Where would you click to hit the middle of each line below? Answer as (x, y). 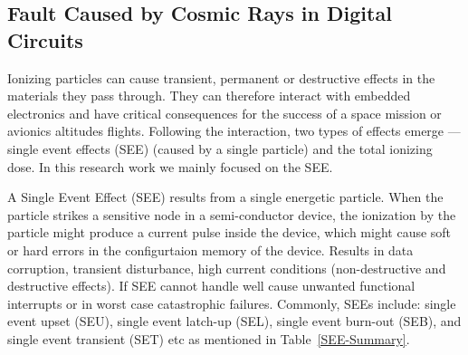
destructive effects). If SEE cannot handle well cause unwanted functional (211, 286)
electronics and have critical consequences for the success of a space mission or (224, 113)
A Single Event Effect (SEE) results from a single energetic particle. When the (225, 197)
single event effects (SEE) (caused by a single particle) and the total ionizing (220, 148)
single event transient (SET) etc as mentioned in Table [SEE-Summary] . (209, 338)
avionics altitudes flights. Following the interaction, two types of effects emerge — (234, 131)
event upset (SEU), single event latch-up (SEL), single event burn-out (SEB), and (234, 321)
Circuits (45, 39)
